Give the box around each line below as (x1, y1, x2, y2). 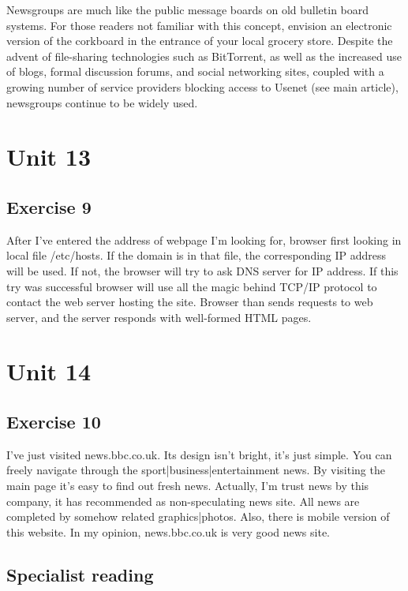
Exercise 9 (6, 194, 92, 219)
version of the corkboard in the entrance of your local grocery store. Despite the (6, 32, 393, 49)
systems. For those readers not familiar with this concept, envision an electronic (6, 17, 392, 33)
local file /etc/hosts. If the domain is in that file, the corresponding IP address (6, 247, 387, 264)
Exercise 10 (6, 410, 101, 434)
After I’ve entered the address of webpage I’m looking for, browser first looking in (6, 231, 402, 248)
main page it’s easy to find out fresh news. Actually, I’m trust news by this (6, 477, 369, 494)
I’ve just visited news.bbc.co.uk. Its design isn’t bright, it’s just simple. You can (6, 446, 392, 462)
